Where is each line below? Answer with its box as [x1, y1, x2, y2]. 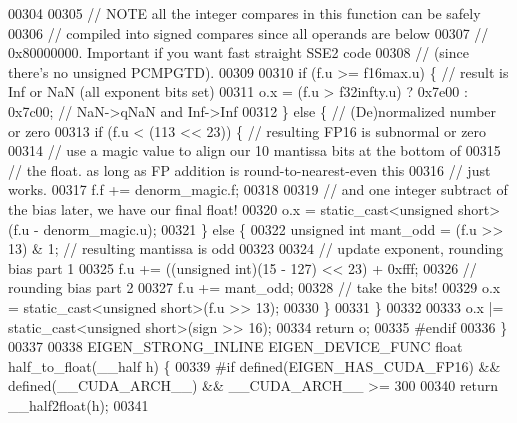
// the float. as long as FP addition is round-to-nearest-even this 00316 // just [8, 159, 491, 180]
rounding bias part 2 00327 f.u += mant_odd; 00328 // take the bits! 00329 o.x [8, 277, 501, 298]
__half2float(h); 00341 [8, 394, 149, 415]
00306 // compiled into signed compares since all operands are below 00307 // [8, 22, 489, 43]
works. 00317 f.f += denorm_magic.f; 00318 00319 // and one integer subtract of [8, 179, 508, 200]
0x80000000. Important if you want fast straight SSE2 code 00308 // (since [8, 42, 469, 63]
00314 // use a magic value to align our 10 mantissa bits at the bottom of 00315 [8, 140, 501, 161]
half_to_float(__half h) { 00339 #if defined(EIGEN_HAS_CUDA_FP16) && [8, 355, 501, 376]
